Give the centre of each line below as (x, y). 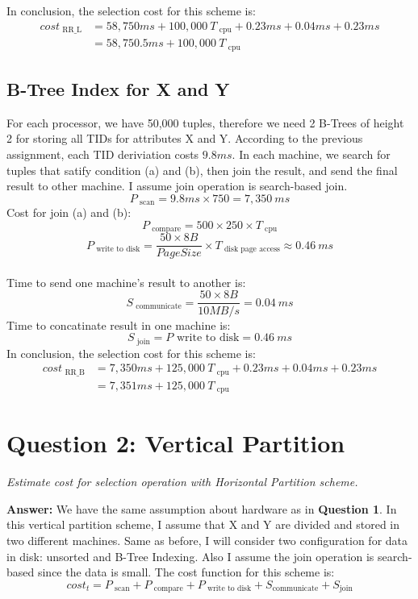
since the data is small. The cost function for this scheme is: (186, 572)
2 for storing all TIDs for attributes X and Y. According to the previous (185, 138)
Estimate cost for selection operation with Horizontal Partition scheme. (182, 482)
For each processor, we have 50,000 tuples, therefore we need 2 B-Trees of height (205, 122)
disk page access (252, 250)
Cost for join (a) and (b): (69, 212)
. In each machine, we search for (311, 154)
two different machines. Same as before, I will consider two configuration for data (207, 541)
